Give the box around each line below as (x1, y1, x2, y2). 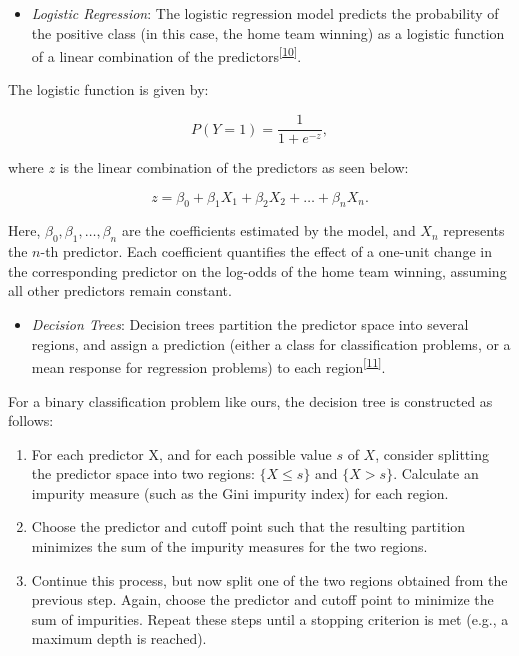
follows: (8, 410, 54, 431)
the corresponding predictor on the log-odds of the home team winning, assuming (8, 260, 507, 281)
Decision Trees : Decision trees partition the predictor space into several (31, 314, 469, 335)
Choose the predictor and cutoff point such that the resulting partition (31, 516, 466, 537)
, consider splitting (375, 443, 489, 464)
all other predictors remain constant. (8, 280, 232, 301)
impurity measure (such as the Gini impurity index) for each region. (31, 482, 449, 503)
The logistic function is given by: (8, 79, 209, 100)
